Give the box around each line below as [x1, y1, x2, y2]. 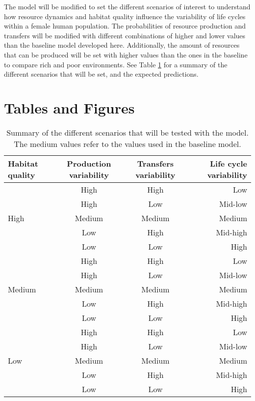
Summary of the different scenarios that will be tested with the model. [6, 126, 249, 138]
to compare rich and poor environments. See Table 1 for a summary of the [4, 59, 228, 69]
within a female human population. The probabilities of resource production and [4, 21, 246, 31]
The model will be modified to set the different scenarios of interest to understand [4, 1, 251, 11]
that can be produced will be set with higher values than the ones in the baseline [4, 49, 248, 59]
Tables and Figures [4, 97, 135, 117]
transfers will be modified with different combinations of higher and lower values [4, 30, 246, 40]
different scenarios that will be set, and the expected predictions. [4, 69, 199, 79]
